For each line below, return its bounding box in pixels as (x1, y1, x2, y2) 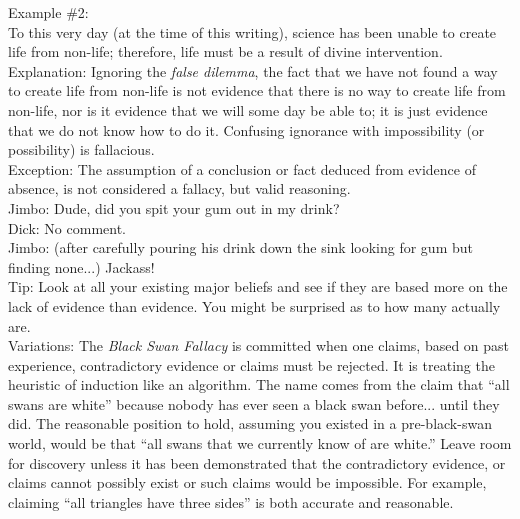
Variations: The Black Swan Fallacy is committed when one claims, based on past (8, 335, 510, 356)
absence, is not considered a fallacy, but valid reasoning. (8, 178, 351, 199)
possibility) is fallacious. (8, 139, 155, 160)
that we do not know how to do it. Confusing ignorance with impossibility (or (8, 119, 485, 140)
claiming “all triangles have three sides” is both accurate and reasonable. (8, 491, 454, 512)
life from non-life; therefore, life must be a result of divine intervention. (8, 41, 443, 62)
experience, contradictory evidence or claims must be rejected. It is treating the (8, 354, 495, 375)
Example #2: (8, 2, 89, 22)
